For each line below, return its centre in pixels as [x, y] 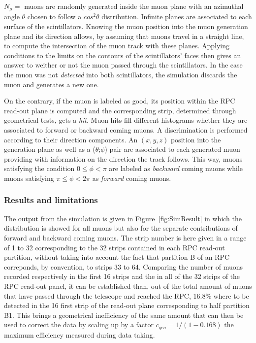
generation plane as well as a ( [50, 149]
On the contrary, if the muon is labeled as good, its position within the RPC [120, 101]
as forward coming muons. [132, 178]
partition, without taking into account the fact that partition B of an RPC [117, 257]
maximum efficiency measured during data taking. [80, 334]
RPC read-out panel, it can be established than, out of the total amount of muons [128, 286]
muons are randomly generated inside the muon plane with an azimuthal [134, 6]
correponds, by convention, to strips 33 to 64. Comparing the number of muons [124, 266]
